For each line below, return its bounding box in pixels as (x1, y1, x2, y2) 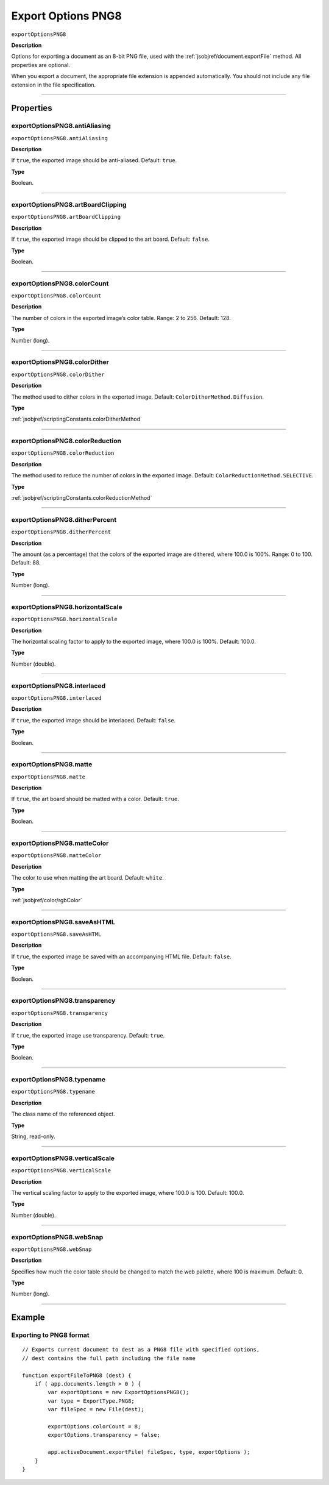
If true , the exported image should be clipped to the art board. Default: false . (11, 235, 210, 243)
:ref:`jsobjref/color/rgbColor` (11, 896, 82, 903)
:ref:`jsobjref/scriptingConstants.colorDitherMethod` (11, 415, 143, 423)
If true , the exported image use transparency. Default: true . (11, 1031, 165, 1039)
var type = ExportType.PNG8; (48, 1397, 135, 1405)
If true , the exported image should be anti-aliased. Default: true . (11, 157, 177, 164)
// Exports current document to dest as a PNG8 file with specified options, (22, 1346, 260, 1353)
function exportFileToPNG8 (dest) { (22, 1372, 132, 1379)
